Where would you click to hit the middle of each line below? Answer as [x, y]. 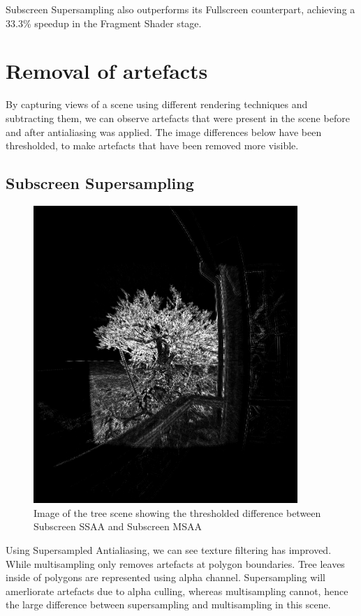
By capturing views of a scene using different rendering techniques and [157, 104]
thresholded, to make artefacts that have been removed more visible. [152, 145]
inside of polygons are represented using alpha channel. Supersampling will [165, 577]
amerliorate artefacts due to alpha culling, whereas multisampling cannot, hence [177, 591]
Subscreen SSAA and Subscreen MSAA [118, 526]
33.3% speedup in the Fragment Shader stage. [104, 23]
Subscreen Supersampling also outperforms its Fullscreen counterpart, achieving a [180, 9]
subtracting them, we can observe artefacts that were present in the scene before [178, 118]
